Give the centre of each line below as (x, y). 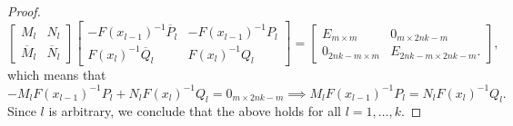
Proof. (24, 11)
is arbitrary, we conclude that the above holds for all (195, 111)
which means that (57, 75)
